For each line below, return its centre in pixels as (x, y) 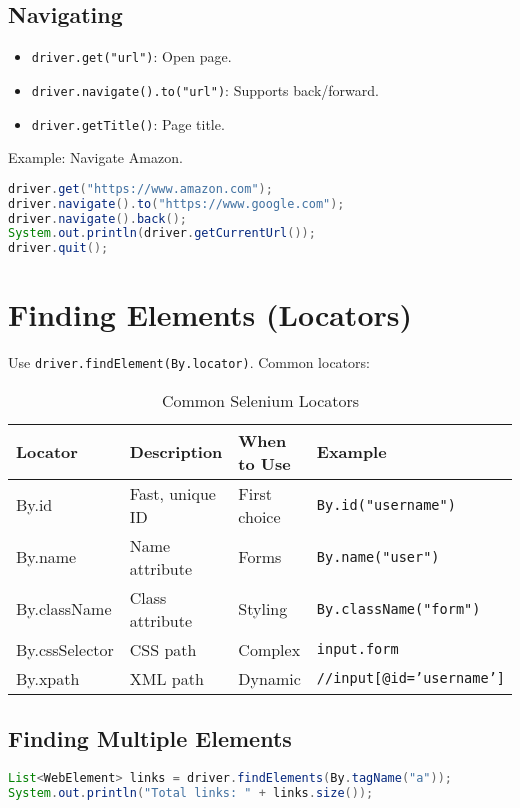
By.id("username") (386, 504)
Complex (269, 649)
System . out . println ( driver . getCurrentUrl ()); (162, 233)
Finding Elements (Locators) (210, 314)
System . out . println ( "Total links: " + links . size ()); (191, 793)
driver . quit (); (58, 248)
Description (176, 452)
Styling (263, 609)
